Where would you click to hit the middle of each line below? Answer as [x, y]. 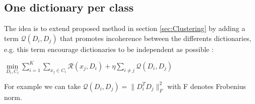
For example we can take [42, 86]
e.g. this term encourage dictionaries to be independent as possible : [109, 49]
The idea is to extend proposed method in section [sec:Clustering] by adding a [125, 28]
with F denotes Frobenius [207, 86]
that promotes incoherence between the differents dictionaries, [156, 38]
